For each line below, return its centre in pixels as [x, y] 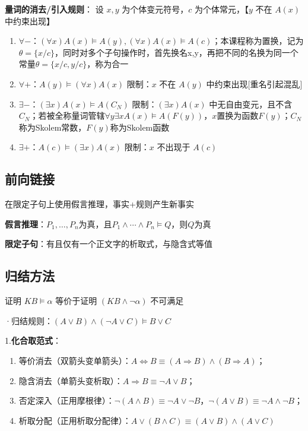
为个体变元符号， [155, 9]
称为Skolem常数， [53, 127]
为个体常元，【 [221, 9]
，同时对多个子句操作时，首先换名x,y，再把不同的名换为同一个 [177, 52]
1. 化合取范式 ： [33, 340]
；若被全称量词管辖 [67, 115]
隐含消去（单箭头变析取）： [71, 380]
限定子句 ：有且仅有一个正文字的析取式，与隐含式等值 [109, 244]
